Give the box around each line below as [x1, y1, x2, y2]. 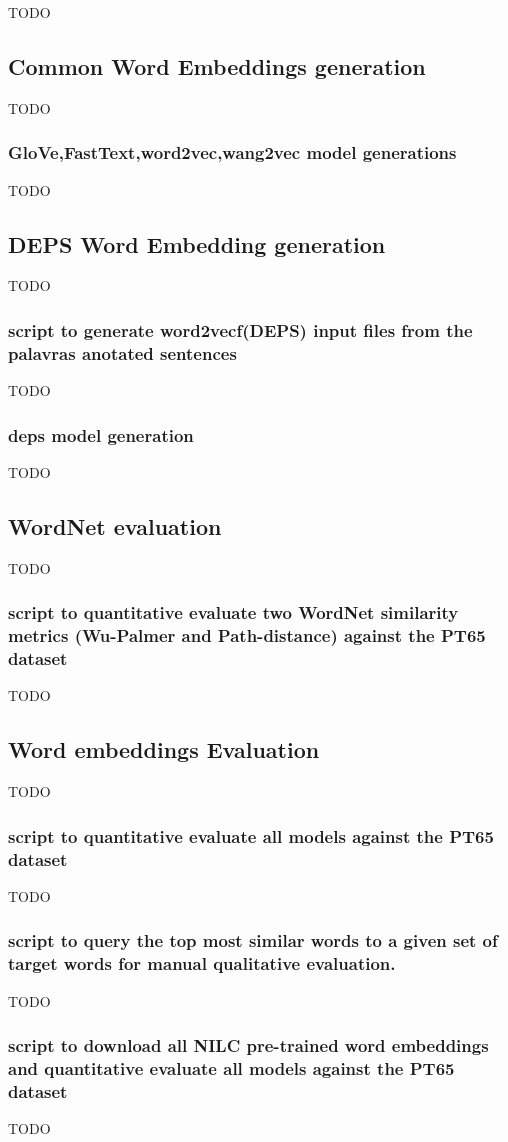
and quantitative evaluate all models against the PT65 [8, 1056, 455, 1081]
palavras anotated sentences [8, 340, 237, 365]
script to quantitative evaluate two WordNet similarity [8, 600, 459, 625]
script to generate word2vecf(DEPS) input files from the [8, 317, 473, 342]
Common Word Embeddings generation [8, 50, 426, 81]
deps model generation [8, 422, 194, 447]
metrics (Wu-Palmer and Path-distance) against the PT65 [8, 623, 486, 648]
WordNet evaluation [8, 510, 222, 541]
